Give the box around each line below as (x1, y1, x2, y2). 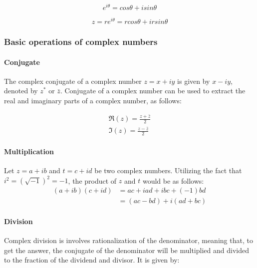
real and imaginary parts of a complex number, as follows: (4, 95, 182, 105)
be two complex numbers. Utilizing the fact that (94, 165, 242, 176)
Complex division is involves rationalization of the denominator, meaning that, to (4, 235, 253, 245)
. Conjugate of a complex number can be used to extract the (60, 85, 246, 96)
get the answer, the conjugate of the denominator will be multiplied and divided (4, 245, 249, 255)
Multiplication (4, 146, 54, 156)
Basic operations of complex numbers (4, 35, 158, 48)
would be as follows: (142, 175, 204, 186)
